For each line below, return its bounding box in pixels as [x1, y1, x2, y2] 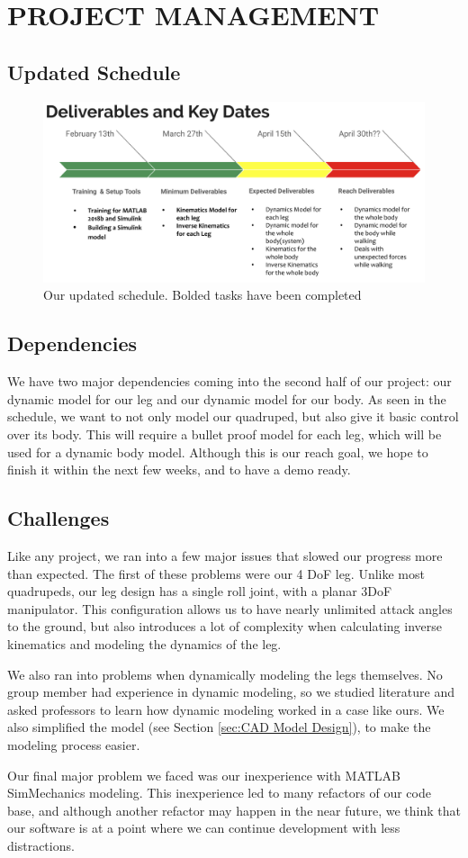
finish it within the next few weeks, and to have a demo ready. [7, 460, 351, 479]
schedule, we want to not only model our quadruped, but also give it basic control [7, 407, 459, 426]
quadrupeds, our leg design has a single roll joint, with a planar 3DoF [7, 582, 392, 601]
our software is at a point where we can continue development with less [7, 818, 400, 837]
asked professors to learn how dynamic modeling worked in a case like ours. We [7, 700, 445, 718]
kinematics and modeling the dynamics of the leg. [7, 634, 282, 653]
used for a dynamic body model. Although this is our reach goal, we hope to [7, 442, 428, 461]
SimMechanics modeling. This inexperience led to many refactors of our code [7, 783, 431, 802]
